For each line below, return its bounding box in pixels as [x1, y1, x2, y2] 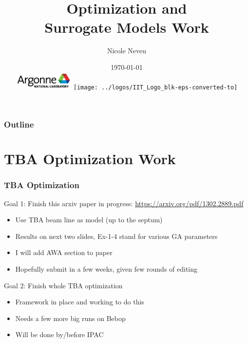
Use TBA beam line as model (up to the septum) [15, 214, 163, 225]
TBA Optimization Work [4, 149, 176, 169]
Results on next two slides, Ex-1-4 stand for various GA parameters [15, 231, 218, 241]
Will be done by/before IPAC [15, 329, 104, 340]
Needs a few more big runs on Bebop [15, 313, 126, 323]
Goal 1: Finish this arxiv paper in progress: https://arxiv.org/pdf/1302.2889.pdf [4, 198, 244, 208]
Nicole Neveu [107, 45, 147, 56]
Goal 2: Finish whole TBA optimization [4, 280, 123, 290]
